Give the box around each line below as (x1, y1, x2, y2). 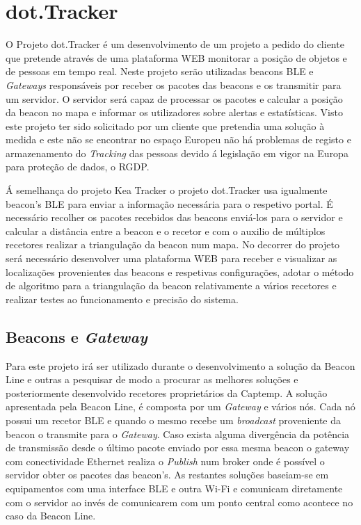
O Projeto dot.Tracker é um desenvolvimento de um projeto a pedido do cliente (6, 37, 344, 51)
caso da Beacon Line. (6, 508, 96, 523)
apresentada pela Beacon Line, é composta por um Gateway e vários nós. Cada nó (6, 399, 355, 414)
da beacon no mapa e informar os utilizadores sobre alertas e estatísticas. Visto (6, 105, 343, 120)
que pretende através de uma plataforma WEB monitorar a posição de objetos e (6, 50, 347, 65)
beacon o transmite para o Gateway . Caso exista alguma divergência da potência (6, 426, 350, 441)
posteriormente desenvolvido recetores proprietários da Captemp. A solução (6, 385, 328, 400)
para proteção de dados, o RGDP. (6, 159, 150, 174)
